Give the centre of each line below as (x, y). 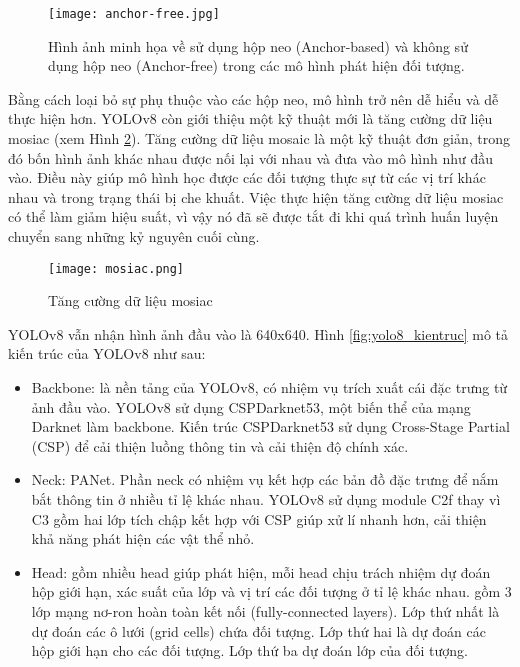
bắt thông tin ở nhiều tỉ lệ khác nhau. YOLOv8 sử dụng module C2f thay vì (266, 499)
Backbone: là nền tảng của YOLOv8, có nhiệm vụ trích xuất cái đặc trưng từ (269, 387)
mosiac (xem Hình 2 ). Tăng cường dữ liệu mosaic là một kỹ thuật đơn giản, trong (259, 138)
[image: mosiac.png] (116, 268)
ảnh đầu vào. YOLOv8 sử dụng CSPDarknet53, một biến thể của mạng (251, 406)
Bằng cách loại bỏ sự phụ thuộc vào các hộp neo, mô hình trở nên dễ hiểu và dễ (253, 98)
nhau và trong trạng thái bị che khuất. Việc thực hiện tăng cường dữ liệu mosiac (256, 196)
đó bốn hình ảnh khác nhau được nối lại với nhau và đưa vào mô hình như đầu (251, 157)
